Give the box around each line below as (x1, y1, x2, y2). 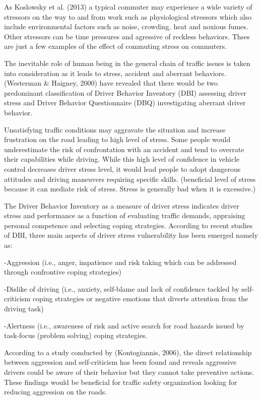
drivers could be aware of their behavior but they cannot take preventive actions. (4, 367, 254, 377)
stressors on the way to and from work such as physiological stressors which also (4, 11, 252, 22)
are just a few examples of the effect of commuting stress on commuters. (4, 41, 227, 51)
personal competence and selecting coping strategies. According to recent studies (4, 220, 253, 230)
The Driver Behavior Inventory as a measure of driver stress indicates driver (4, 200, 239, 211)
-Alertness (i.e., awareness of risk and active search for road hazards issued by (4, 320, 244, 330)
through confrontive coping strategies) (4, 266, 121, 277)
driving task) (4, 303, 44, 314)
